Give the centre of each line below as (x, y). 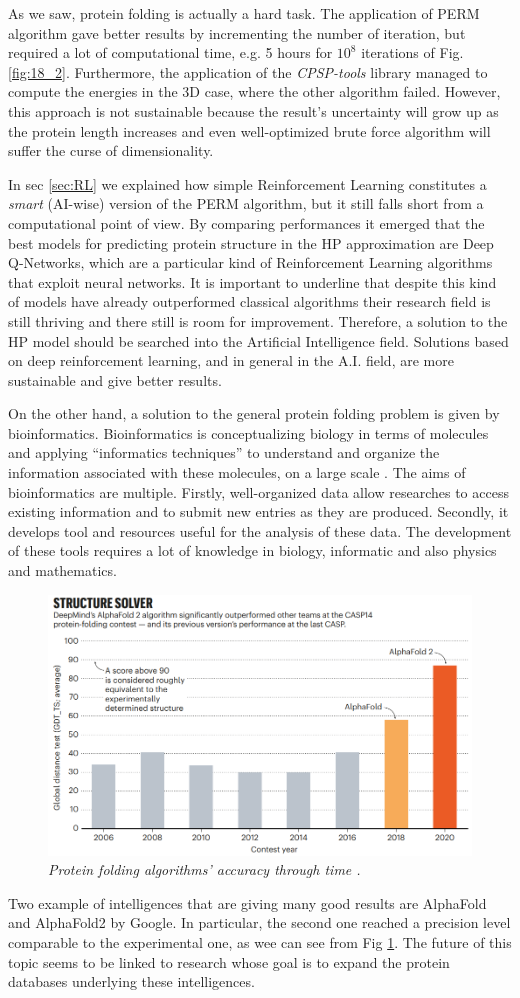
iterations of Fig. (412, 52)
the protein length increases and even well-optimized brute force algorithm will (249, 130)
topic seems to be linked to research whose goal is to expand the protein (229, 961)
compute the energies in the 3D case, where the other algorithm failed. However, (254, 91)
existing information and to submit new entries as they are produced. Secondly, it (258, 511)
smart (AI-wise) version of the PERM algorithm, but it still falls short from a (246, 203)
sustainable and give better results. (115, 379)
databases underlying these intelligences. (131, 981)
